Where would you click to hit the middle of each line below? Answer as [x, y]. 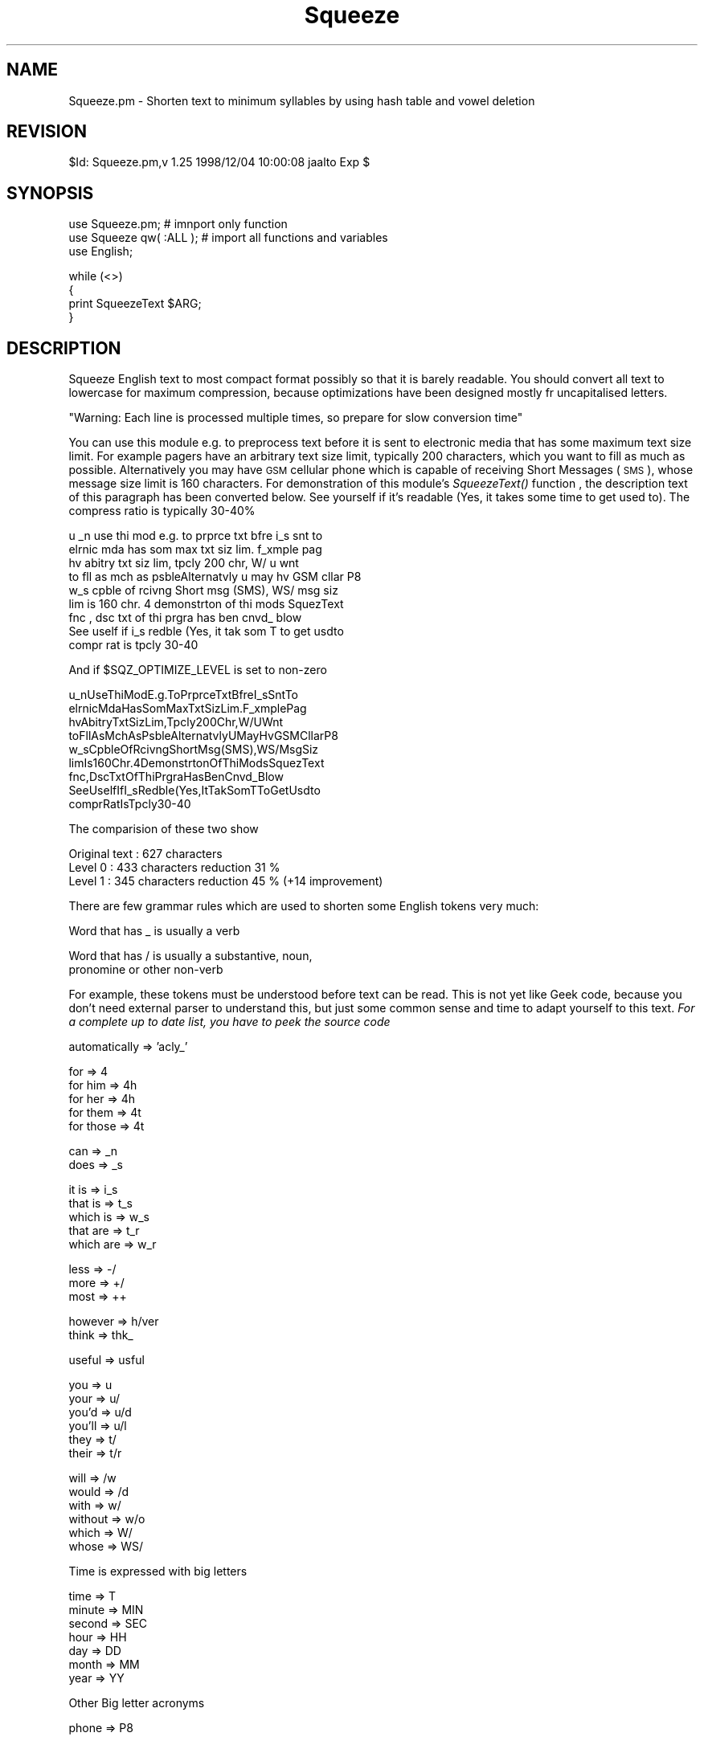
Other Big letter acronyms [137, 1703]
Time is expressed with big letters [158, 1571]
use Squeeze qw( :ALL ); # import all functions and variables [228, 238]
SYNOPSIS [50, 193]
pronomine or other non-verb [146, 970]
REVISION [47, 132]
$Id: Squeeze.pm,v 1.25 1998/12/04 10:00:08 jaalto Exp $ [219, 162]
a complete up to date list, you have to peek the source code [229, 1022]
